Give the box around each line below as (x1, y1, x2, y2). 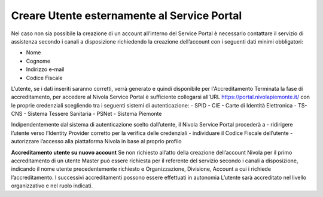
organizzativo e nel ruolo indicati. (11, 182, 93, 189)
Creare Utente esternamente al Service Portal (11, 9, 242, 22)
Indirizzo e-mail (26, 66, 65, 73)
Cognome (26, 57, 51, 64)
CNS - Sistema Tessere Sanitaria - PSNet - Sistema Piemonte (11, 110, 162, 118)
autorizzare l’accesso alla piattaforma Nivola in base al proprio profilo (11, 138, 182, 145)
